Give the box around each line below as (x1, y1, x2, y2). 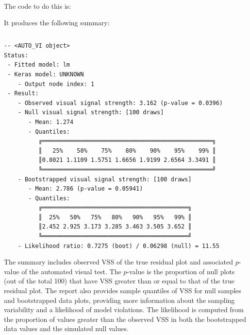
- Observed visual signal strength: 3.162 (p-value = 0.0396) (17, 99, 223, 106)
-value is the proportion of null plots (127, 266, 235, 276)
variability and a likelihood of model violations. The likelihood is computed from (4, 304, 244, 315)
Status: (4, 52, 29, 59)
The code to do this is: (4, 1, 71, 11)
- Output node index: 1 (17, 80, 95, 88)
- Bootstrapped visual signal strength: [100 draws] (17, 176, 192, 183)
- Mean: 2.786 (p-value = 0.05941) (28, 185, 143, 193)
